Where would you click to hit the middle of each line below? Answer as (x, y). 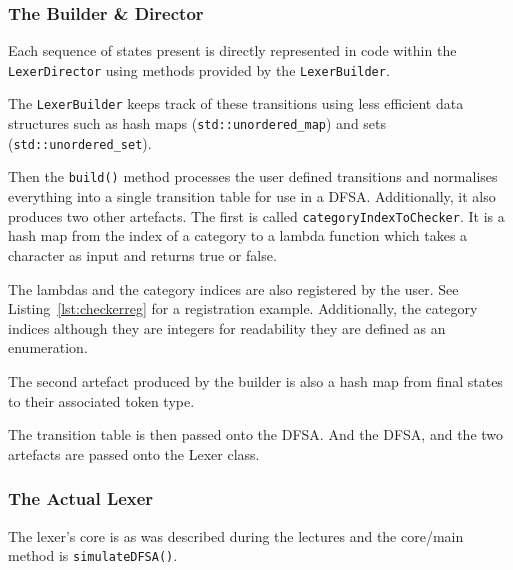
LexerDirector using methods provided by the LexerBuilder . (199, 69)
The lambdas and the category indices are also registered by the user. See (233, 288)
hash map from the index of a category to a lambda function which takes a (238, 235)
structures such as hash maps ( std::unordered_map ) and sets (197, 123)
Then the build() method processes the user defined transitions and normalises (253, 176)
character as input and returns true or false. (142, 254)
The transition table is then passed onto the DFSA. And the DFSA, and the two (256, 434)
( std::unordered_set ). (80, 142)
